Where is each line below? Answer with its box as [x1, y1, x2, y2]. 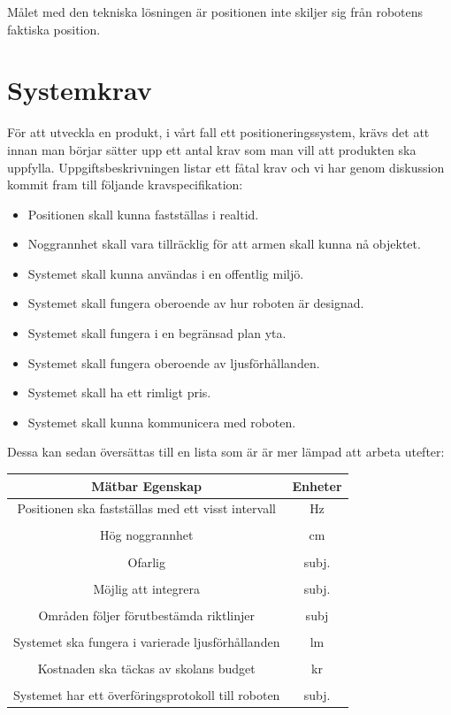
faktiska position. [7, 19, 101, 38]
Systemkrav [7, 72, 152, 108]
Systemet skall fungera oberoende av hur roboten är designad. [27, 294, 364, 312]
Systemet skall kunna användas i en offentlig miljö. [27, 264, 304, 282]
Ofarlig [127, 552, 165, 571]
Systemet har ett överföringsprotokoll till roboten [13, 686, 280, 704]
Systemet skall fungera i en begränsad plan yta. [27, 324, 287, 342]
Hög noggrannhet [99, 526, 194, 544]
